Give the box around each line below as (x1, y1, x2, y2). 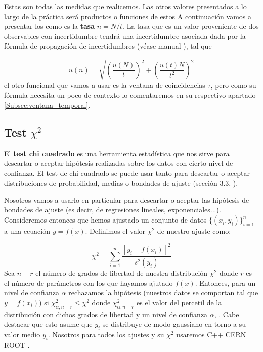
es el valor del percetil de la (137, 297, 222, 307)
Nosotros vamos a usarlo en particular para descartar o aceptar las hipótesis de (4, 194, 249, 205)
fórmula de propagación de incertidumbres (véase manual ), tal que (4, 40, 212, 51)
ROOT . (4, 339, 30, 350)
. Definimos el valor (85, 226, 146, 236)
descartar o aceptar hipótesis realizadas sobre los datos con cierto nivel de (4, 158, 233, 168)
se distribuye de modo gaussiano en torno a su (102, 319, 246, 329)
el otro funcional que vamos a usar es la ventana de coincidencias (4, 79, 205, 90)
